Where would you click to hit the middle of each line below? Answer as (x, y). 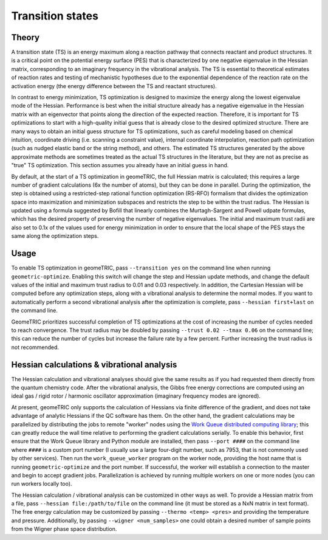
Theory (26, 37)
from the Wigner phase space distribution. (64, 529)
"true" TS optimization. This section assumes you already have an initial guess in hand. (120, 165)
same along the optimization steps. (55, 236)
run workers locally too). (42, 484)
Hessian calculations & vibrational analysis (94, 365)
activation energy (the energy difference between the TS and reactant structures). (114, 86)
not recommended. (35, 347)
